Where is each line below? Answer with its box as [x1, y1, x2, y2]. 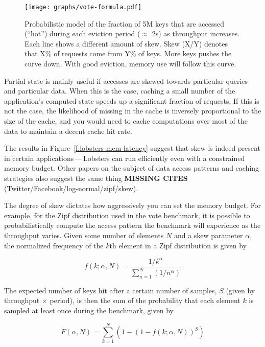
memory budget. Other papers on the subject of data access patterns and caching [4, 163, 259, 173]
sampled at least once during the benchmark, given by [4, 305, 174, 316]
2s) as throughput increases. [152, 28, 240, 39]
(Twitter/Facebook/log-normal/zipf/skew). [4, 182, 138, 193]
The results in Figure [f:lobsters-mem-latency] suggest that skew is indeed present [4, 143, 260, 153]
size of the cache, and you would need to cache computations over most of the [4, 115, 248, 126]
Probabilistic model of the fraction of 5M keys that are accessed [25, 18, 225, 29]
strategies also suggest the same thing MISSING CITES [4, 172, 188, 183]
